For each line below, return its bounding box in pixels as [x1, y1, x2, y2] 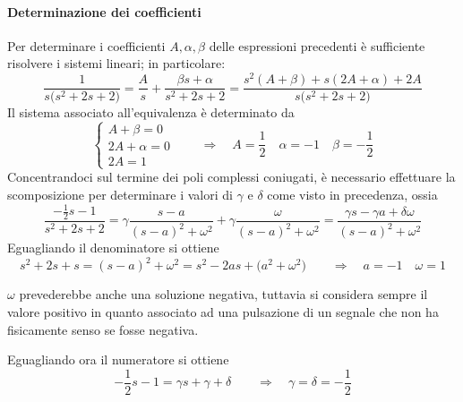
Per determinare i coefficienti [7, 36, 166, 55]
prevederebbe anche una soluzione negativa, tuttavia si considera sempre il [19, 285, 428, 304]
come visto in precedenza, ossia [267, 184, 438, 203]
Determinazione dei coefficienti [7, 2, 201, 21]
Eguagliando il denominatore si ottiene [7, 238, 219, 257]
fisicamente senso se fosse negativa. [7, 320, 199, 338]
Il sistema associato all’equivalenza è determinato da [7, 103, 295, 122]
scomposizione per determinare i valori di [7, 184, 233, 203]
